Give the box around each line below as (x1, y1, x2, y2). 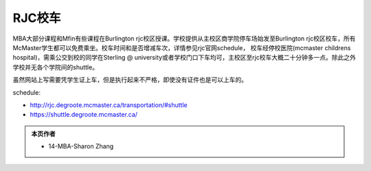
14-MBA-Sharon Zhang (48, 142, 114, 150)
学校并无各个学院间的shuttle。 (12, 62, 99, 71)
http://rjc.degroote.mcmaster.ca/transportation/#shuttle (30, 100, 188, 109)
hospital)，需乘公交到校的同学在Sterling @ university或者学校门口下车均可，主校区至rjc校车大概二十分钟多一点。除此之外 (12, 54, 357, 62)
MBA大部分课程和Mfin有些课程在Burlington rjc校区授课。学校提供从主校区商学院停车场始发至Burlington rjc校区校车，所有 (12, 34, 356, 43)
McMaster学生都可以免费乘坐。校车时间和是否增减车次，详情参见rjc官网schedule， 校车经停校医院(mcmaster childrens (12, 43, 351, 52)
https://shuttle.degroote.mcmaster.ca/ (30, 111, 137, 119)
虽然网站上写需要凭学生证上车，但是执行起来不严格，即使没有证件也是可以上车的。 (12, 76, 247, 84)
